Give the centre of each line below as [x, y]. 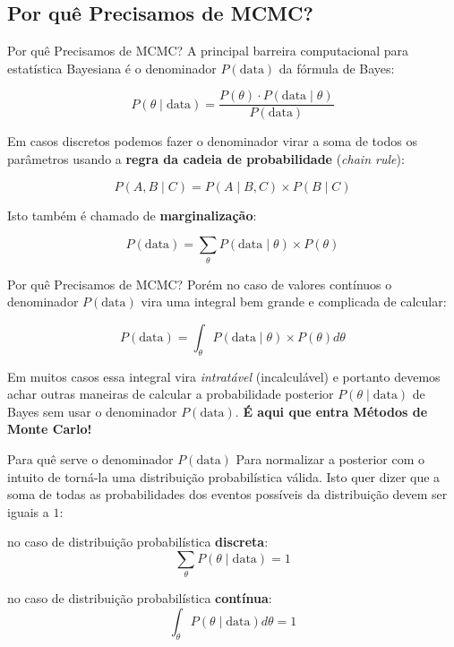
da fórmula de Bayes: [337, 68]
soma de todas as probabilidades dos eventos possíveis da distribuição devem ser [227, 494]
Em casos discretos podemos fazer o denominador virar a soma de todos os [212, 141]
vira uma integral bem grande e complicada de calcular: [294, 302]
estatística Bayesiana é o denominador [112, 68]
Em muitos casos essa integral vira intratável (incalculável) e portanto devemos [224, 376]
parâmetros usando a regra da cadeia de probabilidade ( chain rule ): [206, 159]
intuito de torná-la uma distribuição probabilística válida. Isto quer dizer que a [224, 476]
